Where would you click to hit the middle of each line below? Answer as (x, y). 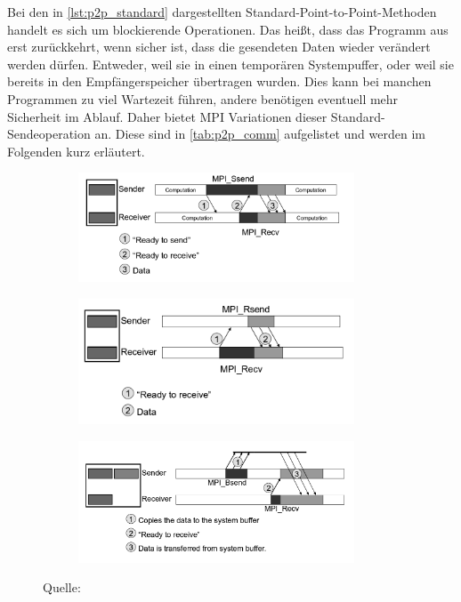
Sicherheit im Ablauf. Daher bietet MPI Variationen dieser (167, 116)
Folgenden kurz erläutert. (76, 151)
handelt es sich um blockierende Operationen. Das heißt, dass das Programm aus (228, 29)
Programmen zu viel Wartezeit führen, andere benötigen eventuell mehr (203, 98)
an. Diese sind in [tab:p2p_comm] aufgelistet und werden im (260, 134)
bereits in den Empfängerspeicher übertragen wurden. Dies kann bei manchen (219, 81)
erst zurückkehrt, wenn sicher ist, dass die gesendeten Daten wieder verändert (219, 47)
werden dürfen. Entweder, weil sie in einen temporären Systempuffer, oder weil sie (230, 64)
